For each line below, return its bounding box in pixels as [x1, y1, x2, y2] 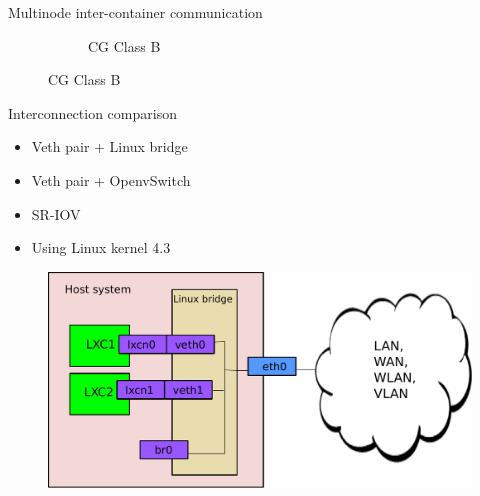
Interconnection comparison [8, 102, 177, 123]
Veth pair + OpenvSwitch [31, 169, 191, 190]
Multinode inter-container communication [8, 2, 263, 22]
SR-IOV [31, 203, 81, 224]
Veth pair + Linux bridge [31, 136, 188, 157]
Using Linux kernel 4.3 [31, 237, 171, 258]
